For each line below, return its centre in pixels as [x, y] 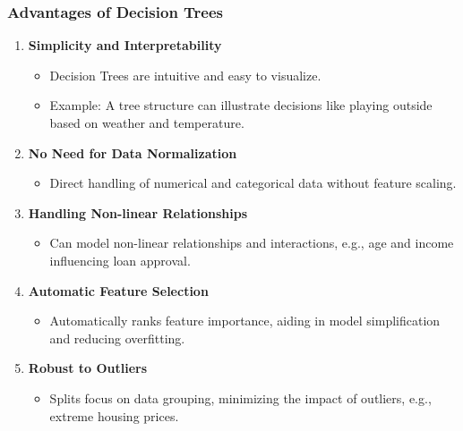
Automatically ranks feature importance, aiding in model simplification [245, 321]
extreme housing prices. [114, 415]
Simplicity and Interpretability [125, 45]
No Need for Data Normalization [133, 152]
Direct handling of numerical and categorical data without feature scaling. [253, 183]
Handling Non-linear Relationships [137, 212]
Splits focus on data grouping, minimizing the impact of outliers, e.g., [240, 397]
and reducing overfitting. [117, 338]
